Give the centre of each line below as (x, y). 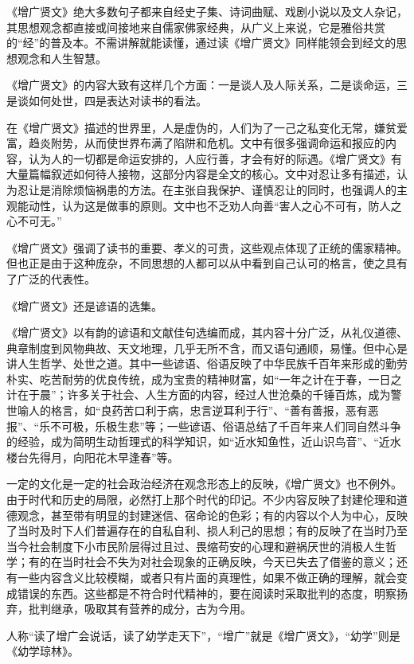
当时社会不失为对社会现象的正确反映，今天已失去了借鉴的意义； (229, 562)
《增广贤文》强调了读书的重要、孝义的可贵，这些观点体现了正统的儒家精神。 (207, 247)
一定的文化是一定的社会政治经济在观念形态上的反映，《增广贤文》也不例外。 (204, 484)
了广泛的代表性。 (51, 278)
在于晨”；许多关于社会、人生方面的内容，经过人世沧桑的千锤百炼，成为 (204, 394)
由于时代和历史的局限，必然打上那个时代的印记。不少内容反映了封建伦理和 (201, 500)
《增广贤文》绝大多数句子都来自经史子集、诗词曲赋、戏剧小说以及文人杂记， (207, 11)
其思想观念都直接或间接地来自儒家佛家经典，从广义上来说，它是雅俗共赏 (196, 27)
